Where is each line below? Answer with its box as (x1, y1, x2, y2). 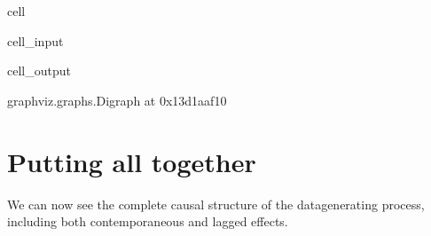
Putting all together (7, 143, 256, 179)
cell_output (7, 61, 71, 80)
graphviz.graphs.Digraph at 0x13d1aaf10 (7, 90, 227, 109)
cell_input (7, 31, 64, 50)
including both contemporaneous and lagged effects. (7, 212, 288, 231)
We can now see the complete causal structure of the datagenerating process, (7, 194, 425, 213)
